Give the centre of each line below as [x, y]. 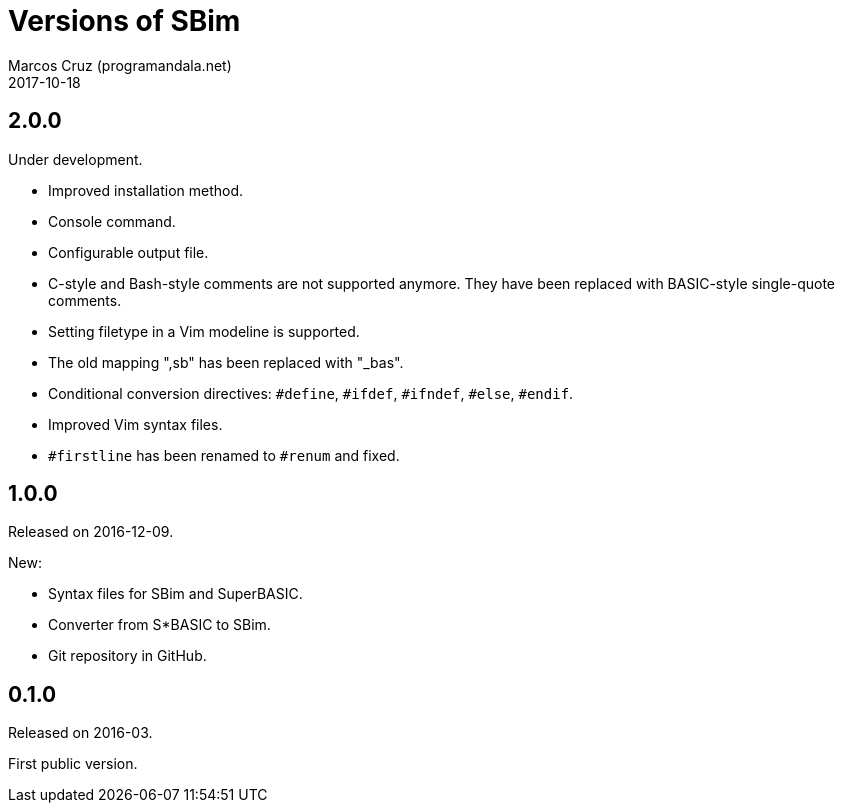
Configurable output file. [128, 252]
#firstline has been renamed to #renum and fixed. [224, 455]
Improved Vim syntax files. [135, 424]
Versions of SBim [124, 21]
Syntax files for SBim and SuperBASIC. [175, 594]
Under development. [75, 159]
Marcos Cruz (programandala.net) [120, 65]
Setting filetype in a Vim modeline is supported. [204, 331]
